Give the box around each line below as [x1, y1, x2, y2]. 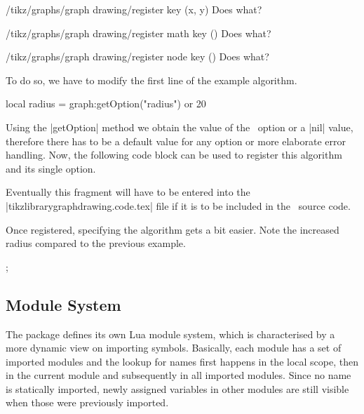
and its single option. [6, 161, 96, 175]
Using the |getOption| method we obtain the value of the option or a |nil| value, [6, 119, 353, 134]
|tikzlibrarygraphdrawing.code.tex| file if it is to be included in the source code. [6, 198, 351, 213]
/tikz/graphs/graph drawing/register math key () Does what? [6, 25, 271, 40]
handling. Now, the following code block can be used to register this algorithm [6, 147, 342, 162]
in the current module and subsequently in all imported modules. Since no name [6, 368, 351, 382]
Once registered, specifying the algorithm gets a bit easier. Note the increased [6, 222, 339, 236]
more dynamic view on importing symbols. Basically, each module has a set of [6, 340, 342, 355]
